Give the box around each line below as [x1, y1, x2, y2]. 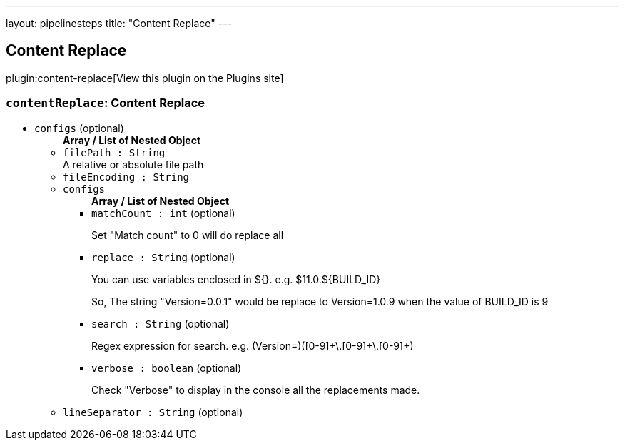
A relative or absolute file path [63, 158, 204, 171]
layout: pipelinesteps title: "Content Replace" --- [6, 17, 233, 29]
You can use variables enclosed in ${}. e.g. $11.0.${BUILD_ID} [91, 273, 381, 285]
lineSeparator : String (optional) [63, 405, 243, 418]
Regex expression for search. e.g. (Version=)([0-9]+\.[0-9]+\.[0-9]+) [91, 339, 414, 352]
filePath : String [63, 146, 166, 158]
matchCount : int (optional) [91, 206, 235, 219]
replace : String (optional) [91, 250, 235, 263]
